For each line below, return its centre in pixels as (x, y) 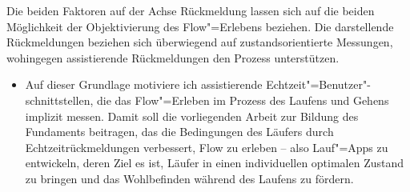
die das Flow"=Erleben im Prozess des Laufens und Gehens (243, 100)
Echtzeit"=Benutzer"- (318, 84)
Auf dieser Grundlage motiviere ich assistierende (144, 84)
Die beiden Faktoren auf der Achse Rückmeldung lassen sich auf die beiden (191, 10)
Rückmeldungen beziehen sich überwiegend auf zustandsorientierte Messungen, (200, 42)
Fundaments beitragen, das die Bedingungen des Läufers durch (179, 132)
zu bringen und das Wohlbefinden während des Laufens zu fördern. (189, 178)
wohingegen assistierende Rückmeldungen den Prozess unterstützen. (173, 57)
